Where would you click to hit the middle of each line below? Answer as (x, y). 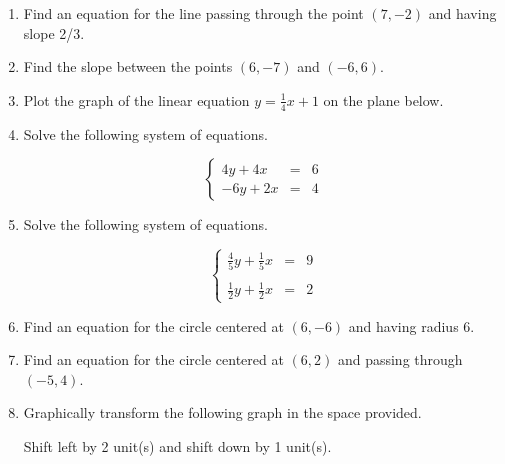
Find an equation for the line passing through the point (193, 13)
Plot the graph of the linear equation (136, 99)
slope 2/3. (54, 32)
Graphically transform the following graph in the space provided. (222, 412)
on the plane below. (383, 99)
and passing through (400, 359)
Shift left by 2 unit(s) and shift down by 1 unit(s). (177, 445)
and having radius (403, 325)
